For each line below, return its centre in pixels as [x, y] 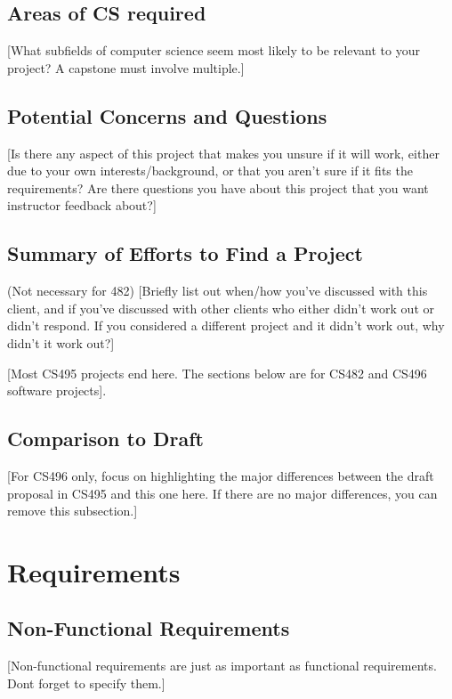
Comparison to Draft [106, 439]
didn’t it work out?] [61, 342]
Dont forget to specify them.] [86, 683]
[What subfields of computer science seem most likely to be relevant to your [214, 50]
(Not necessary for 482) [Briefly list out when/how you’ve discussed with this [218, 291]
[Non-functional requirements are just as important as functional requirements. [222, 666]
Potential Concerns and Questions [167, 115]
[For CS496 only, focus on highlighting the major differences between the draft [221, 475]
